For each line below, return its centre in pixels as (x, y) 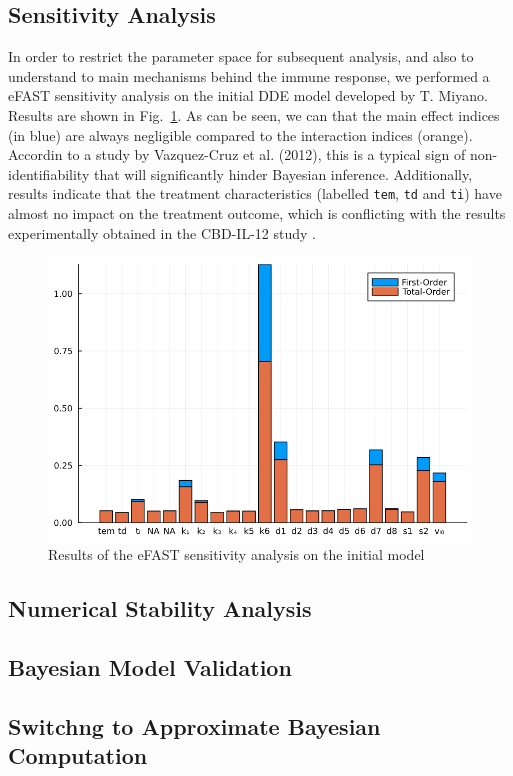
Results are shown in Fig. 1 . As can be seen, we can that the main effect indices (254, 114)
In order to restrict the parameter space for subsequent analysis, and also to (241, 56)
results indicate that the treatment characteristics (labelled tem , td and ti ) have (255, 193)
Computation (78, 755)
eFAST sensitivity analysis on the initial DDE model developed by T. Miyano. (248, 95)
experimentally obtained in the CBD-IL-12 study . (162, 232)
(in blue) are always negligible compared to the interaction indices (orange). (240, 134)
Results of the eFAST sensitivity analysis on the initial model (236, 554)
